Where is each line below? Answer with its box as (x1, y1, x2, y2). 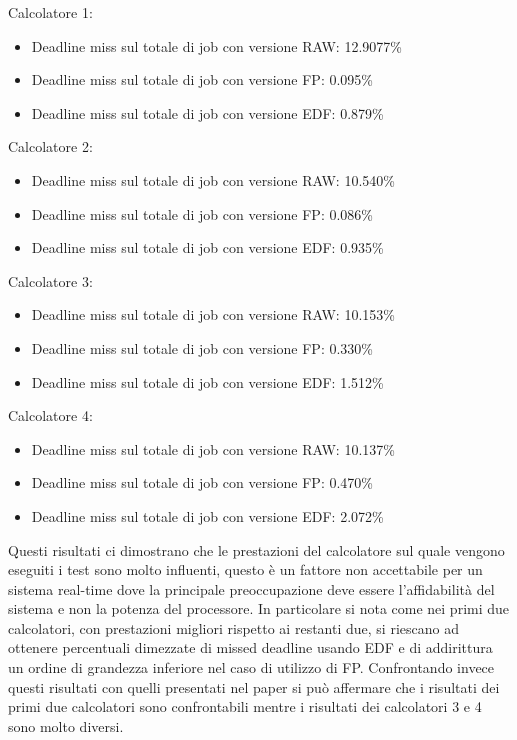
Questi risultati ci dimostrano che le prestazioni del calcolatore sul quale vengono (8, 539, 505, 560)
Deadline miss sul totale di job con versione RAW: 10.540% (31, 169, 395, 190)
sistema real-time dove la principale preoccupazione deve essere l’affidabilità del (8, 578, 495, 599)
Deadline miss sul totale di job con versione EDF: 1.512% (31, 371, 384, 392)
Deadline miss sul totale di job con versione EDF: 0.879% (31, 102, 384, 123)
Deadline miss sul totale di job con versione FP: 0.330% (31, 337, 373, 358)
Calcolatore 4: (8, 405, 93, 426)
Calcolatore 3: (8, 270, 93, 291)
